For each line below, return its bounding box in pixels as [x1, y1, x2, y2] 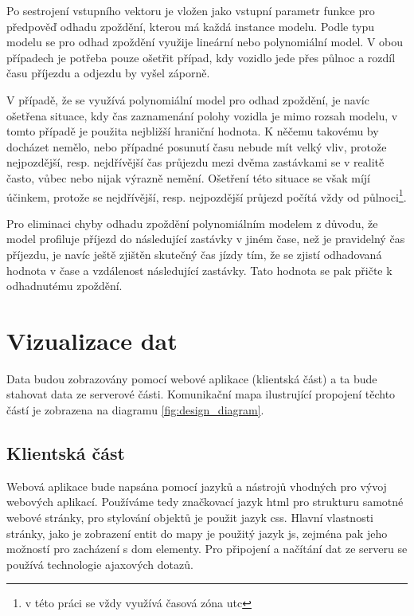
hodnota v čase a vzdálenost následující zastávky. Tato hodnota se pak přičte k [6, 261, 393, 278]
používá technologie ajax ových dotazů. [6, 555, 193, 572]
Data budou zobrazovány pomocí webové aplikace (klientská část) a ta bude [6, 370, 377, 386]
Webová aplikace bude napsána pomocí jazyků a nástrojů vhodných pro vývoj [6, 477, 387, 494]
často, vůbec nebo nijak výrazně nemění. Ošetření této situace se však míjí [6, 169, 370, 186]
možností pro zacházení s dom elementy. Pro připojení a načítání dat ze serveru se [6, 540, 408, 557]
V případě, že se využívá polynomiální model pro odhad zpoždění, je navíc [6, 91, 369, 108]
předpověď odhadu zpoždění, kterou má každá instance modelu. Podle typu [6, 18, 375, 34]
